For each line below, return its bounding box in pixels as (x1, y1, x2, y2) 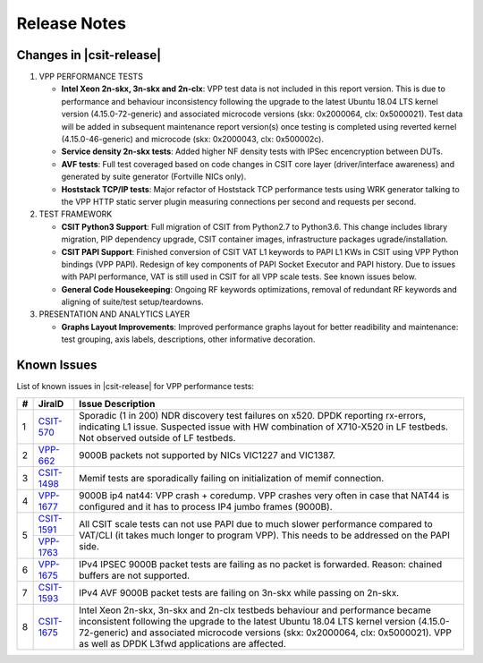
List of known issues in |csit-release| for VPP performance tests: (16, 381, 255, 392)
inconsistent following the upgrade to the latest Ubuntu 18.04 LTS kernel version (79, 615, 416, 627)
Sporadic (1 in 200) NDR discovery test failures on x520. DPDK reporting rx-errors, (79, 409, 427, 421)
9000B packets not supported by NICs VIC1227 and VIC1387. (79, 448, 335, 461)
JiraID (38, 397, 64, 410)
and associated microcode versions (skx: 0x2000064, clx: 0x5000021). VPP (131, 626, 452, 639)
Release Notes (16, 13, 127, 33)
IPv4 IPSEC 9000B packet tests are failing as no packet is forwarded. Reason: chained (79, 557, 443, 570)
